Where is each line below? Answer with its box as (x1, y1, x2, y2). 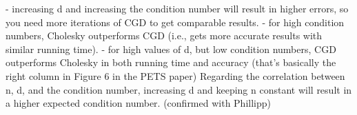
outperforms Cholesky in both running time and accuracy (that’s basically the (6, 55, 336, 70)
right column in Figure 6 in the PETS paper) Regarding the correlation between (6, 68, 345, 83)
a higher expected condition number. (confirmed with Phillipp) (6, 96, 271, 110)
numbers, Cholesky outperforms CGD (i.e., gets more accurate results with (6, 28, 323, 43)
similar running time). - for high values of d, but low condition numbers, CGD (6, 41, 336, 56)
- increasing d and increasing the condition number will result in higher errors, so (6, 1, 349, 15)
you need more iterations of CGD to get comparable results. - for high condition (6, 14, 345, 29)
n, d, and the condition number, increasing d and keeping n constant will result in (6, 82, 352, 96)
